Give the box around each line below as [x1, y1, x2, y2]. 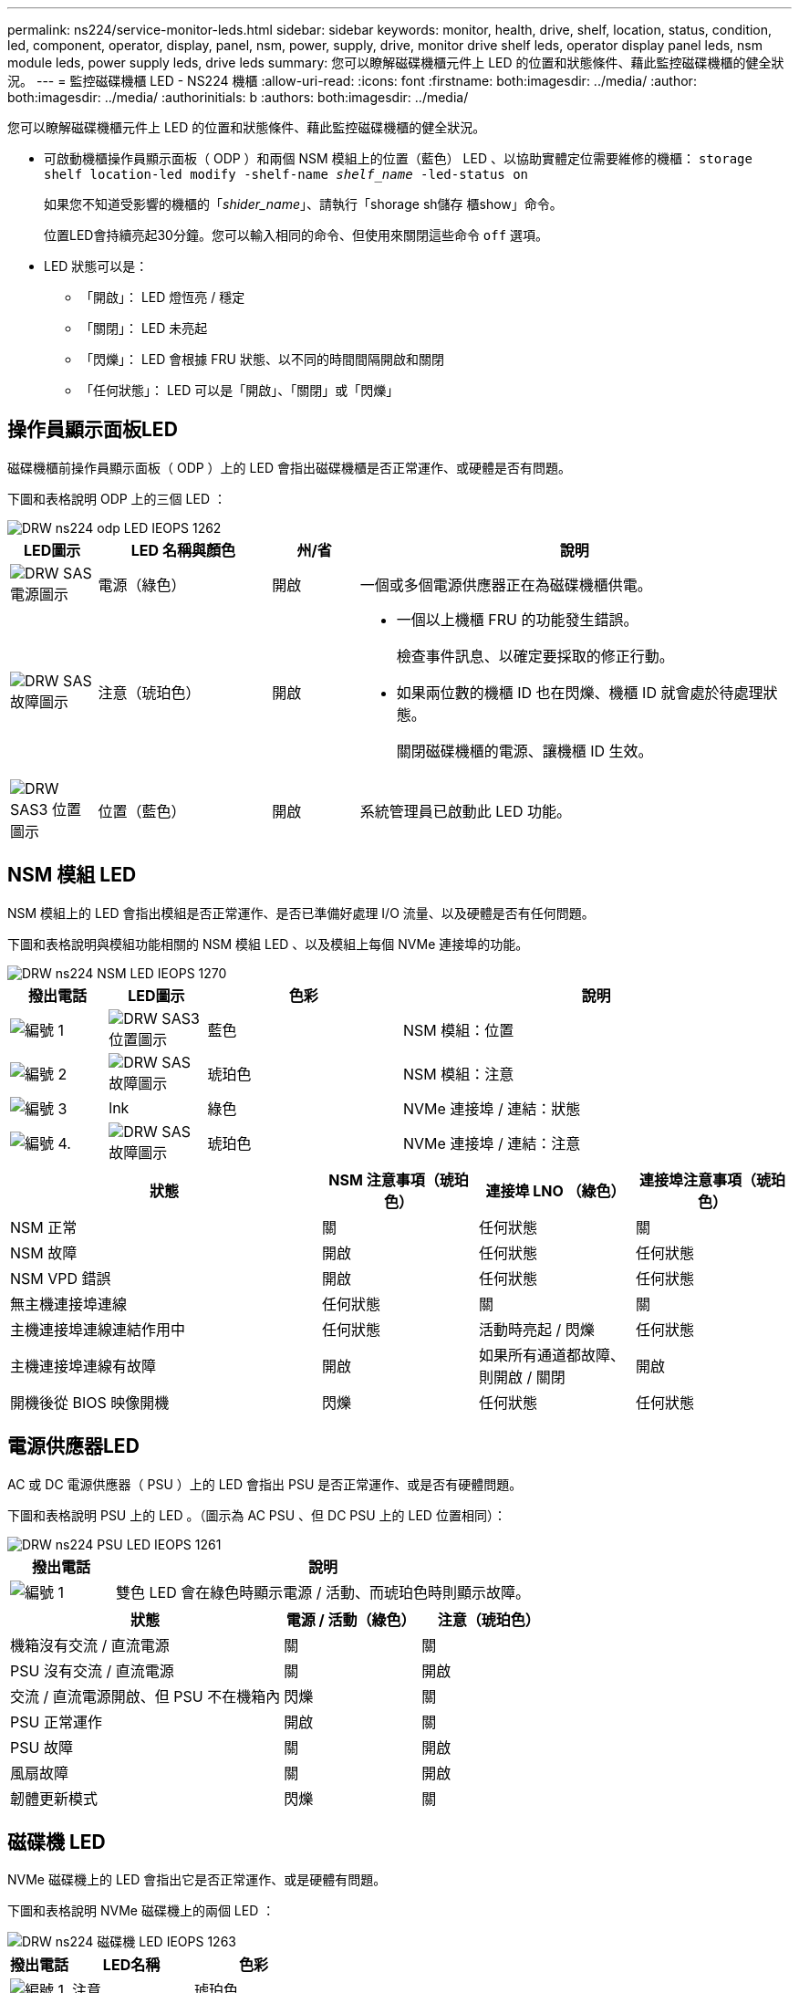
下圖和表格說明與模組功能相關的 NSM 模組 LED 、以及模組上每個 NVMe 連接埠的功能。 [7, 935, 529, 952]
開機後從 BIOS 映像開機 [10, 1393, 170, 1412]
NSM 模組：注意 [403, 1064, 514, 1083]
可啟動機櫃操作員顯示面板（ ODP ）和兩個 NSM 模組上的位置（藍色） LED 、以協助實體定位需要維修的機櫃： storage [44, 151, 752, 166]
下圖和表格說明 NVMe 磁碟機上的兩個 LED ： [7, 1903, 275, 1919]
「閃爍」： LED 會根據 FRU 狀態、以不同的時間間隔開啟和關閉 [80, 351, 444, 367]
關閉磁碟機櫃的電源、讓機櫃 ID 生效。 [396, 741, 653, 760]
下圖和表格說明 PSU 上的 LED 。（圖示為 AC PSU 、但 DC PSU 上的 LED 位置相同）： [7, 1507, 506, 1523]
